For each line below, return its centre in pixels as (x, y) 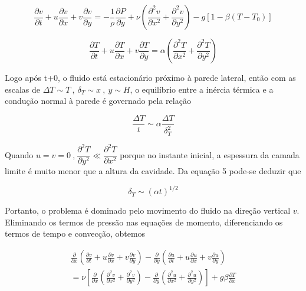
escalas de (23, 89)
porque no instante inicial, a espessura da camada (210, 154)
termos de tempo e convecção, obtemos (75, 233)
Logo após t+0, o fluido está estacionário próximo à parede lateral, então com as (150, 77)
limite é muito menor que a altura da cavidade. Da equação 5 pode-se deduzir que (153, 171)
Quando (19, 154)
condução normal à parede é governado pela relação (98, 101)
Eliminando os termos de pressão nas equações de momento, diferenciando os (144, 222)
